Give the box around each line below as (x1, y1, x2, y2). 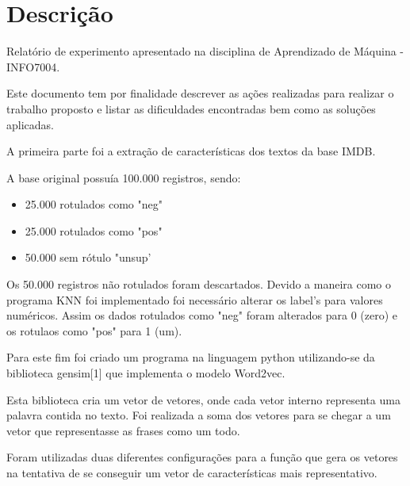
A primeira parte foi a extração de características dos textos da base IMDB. (6, 143, 376, 159)
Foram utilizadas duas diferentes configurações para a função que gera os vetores (6, 449, 398, 465)
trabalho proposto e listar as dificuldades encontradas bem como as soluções (6, 100, 376, 117)
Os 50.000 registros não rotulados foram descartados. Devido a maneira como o (6, 276, 392, 293)
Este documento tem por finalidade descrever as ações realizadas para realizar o (6, 85, 394, 101)
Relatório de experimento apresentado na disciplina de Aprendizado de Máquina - (6, 43, 404, 59)
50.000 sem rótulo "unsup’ (25, 249, 151, 266)
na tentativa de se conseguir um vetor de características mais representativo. (6, 465, 377, 480)
